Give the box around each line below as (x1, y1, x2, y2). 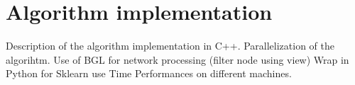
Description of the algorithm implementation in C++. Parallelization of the (6, 38, 335, 53)
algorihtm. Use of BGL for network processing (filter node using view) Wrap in (6, 52, 349, 67)
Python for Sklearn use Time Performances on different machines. (6, 66, 292, 81)
